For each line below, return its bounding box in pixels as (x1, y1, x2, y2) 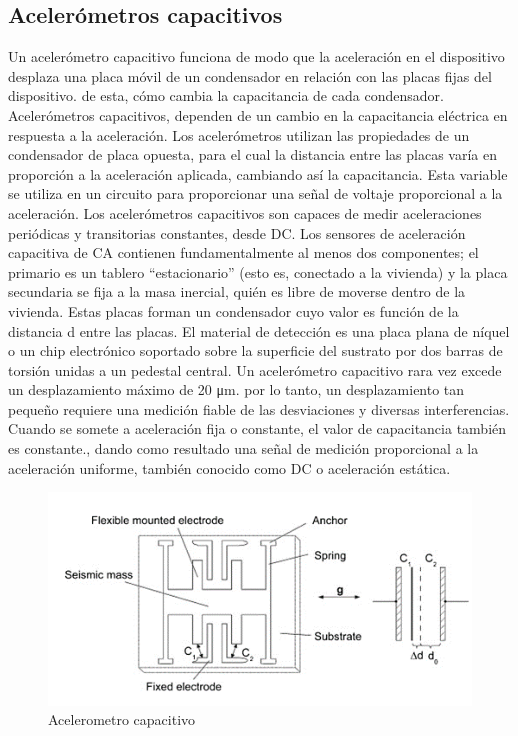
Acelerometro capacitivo (48, 709, 196, 730)
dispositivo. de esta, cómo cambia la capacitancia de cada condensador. (8, 85, 444, 106)
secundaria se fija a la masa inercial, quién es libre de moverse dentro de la (8, 281, 466, 302)
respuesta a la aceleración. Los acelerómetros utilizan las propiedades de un (8, 124, 470, 145)
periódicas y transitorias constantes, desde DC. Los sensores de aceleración (8, 222, 466, 243)
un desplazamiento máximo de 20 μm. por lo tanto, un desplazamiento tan (8, 379, 465, 400)
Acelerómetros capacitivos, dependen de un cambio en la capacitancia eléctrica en (8, 104, 508, 125)
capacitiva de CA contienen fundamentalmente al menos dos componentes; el (8, 242, 479, 263)
